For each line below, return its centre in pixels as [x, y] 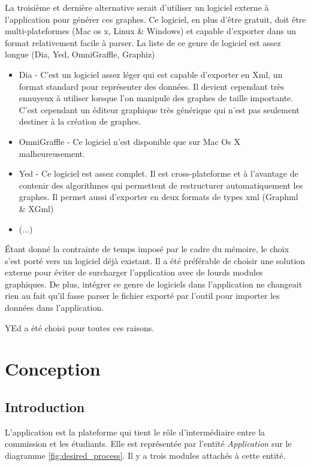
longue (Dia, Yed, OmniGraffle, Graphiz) [80, 54]
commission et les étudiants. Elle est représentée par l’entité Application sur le [148, 444]
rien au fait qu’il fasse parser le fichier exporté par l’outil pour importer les [142, 296]
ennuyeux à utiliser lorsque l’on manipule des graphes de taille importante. [156, 98]
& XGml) [36, 208]
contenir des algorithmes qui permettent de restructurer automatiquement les [161, 185]
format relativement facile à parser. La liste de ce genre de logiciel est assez [143, 42]
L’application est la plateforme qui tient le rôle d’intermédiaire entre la [135, 432]
